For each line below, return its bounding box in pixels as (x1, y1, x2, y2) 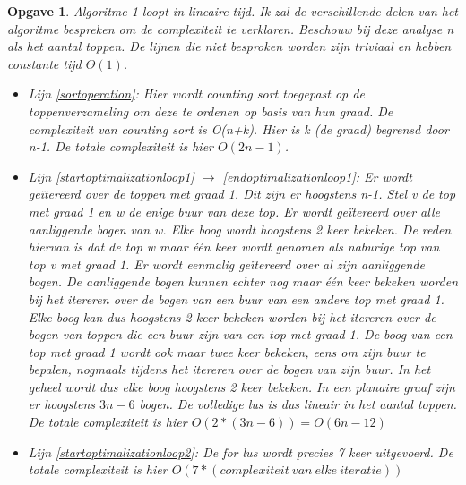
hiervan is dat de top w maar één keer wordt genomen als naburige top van (28, 237, 440, 256)
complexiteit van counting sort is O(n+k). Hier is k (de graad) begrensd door (28, 119, 449, 138)
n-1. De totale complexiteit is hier (28, 137, 213, 156)
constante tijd (7, 54, 82, 72)
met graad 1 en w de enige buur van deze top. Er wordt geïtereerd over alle (28, 201, 440, 220)
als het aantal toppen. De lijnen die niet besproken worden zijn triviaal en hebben (7, 37, 452, 55)
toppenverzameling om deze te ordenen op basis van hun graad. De (28, 101, 393, 120)
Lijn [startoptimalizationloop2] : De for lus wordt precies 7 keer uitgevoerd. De (28, 442, 453, 461)
